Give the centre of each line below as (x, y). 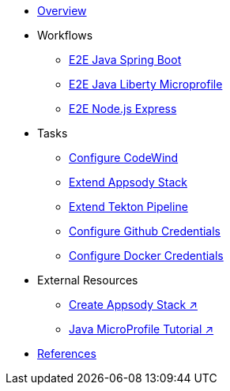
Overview (62, 11)
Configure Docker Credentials (146, 256)
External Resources (88, 280)
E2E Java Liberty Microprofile (146, 84)
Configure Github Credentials (145, 231)
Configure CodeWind (124, 158)
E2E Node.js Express (123, 109)
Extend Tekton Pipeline (128, 207)
